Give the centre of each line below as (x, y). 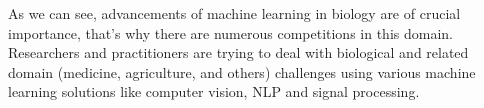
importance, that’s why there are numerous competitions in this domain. (230, 32)
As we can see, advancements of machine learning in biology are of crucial (234, 13)
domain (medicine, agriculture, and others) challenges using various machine (242, 71)
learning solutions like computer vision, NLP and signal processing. (214, 91)
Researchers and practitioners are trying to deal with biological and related (238, 52)
